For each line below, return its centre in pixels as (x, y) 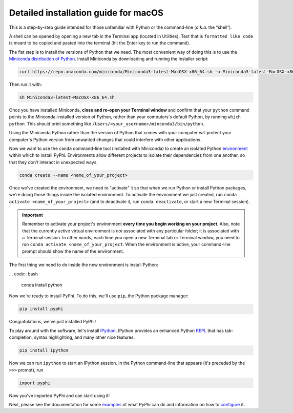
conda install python (42, 285)
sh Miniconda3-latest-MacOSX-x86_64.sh (67, 97)
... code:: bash (23, 274)
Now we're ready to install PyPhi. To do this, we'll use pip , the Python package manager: (99, 296)
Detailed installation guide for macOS (86, 13)
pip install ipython (44, 351)
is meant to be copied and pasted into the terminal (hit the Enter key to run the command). (100, 43)
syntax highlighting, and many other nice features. (84, 337)
